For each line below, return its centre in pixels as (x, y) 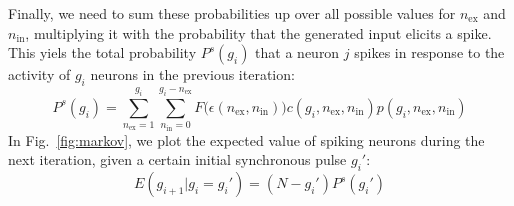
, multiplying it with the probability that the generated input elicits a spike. (258, 32)
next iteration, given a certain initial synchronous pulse (177, 159)
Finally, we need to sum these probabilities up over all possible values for (232, 13)
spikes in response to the (429, 52)
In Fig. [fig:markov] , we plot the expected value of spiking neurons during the (246, 139)
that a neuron (297, 52)
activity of (39, 74)
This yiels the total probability (102, 52)
